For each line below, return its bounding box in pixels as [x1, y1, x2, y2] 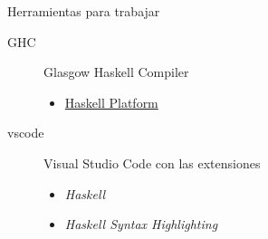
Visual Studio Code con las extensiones [43, 153, 261, 172]
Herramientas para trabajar [7, 2, 160, 20]
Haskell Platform [64, 92, 158, 111]
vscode [7, 123, 44, 142]
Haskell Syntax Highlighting [64, 215, 218, 234]
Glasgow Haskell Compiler [43, 62, 189, 81]
